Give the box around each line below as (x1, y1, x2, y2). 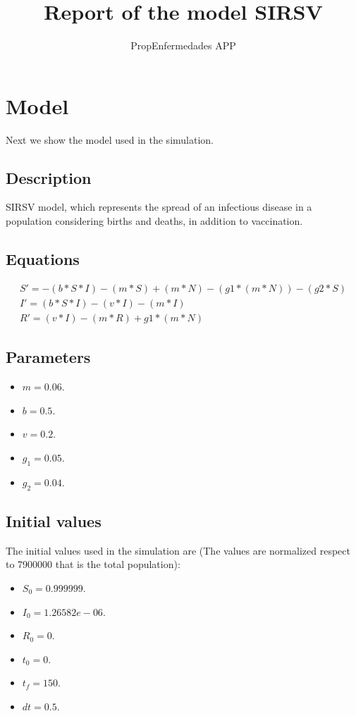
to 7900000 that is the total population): (6, 557, 180, 572)
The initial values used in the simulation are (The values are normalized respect (6, 543, 350, 557)
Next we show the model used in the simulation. (6, 132, 214, 147)
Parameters (6, 346, 91, 368)
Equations (6, 248, 80, 270)
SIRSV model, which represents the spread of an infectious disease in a (6, 199, 312, 214)
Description (6, 166, 92, 188)
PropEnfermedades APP (130, 38, 236, 53)
